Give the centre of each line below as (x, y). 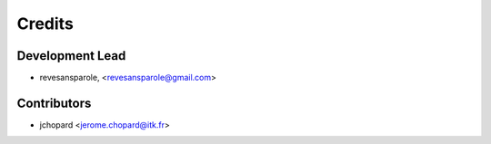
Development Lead (71, 56)
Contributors (54, 103)
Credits (45, 24)
